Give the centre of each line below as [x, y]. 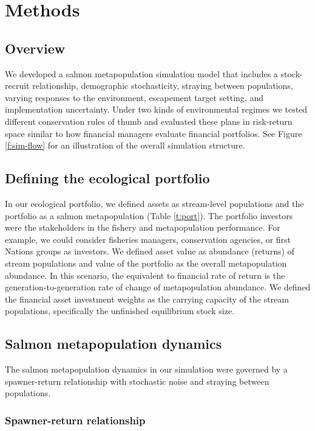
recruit [17, 86]
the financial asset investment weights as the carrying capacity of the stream [147, 299]
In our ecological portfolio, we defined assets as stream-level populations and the [154, 203]
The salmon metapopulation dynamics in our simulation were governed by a [146, 369]
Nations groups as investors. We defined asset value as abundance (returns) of [150, 251]
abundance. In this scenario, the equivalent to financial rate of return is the [145, 275]
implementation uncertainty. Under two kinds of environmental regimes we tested [156, 109]
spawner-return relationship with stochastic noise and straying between [137, 381]
